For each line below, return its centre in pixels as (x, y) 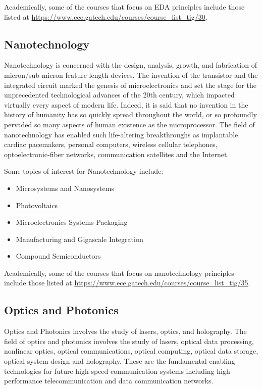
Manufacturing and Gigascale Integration (80, 239)
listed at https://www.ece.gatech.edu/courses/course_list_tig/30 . (106, 16)
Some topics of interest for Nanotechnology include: (84, 171)
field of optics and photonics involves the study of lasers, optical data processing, (129, 341)
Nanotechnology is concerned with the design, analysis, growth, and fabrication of (130, 65)
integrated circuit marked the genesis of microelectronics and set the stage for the (130, 85)
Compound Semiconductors (58, 256)
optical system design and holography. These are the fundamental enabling (120, 361)
